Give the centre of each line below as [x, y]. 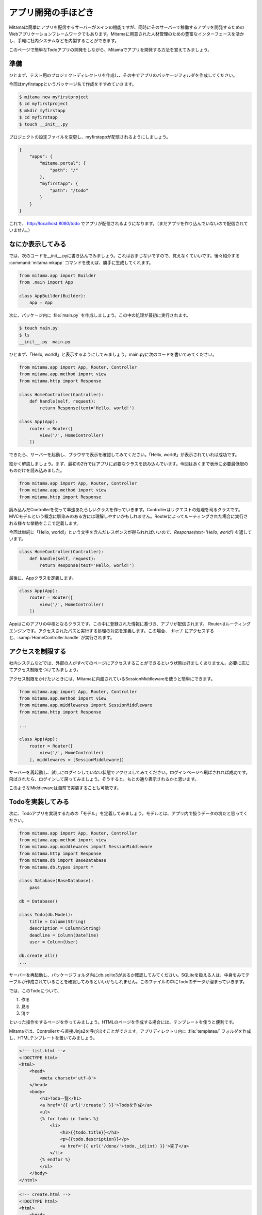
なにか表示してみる [38, 244]
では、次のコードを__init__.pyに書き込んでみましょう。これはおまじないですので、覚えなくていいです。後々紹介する [124, 256]
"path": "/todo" [69, 190]
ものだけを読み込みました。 [37, 470]
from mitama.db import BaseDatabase [63, 860]
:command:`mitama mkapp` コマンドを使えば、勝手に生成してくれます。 [81, 262]
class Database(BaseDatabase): [57, 881]
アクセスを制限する [38, 651]
